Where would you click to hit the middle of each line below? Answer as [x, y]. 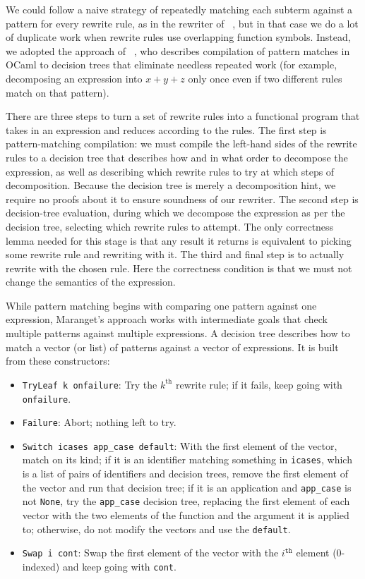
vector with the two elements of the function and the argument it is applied [186, 515]
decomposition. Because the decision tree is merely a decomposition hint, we [171, 185]
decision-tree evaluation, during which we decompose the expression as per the [175, 213]
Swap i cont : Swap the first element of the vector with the [150, 553]
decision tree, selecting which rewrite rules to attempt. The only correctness [170, 226]
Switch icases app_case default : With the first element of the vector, [180, 445]
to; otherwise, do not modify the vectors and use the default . [156, 529]
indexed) [41, 566]
